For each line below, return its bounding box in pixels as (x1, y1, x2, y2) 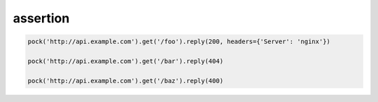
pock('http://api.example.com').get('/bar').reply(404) (27, 57, 224, 65)
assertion (13, 10, 70, 26)
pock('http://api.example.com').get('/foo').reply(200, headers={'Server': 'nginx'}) (27, 38, 330, 45)
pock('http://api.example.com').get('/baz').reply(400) (27, 77, 224, 85)
